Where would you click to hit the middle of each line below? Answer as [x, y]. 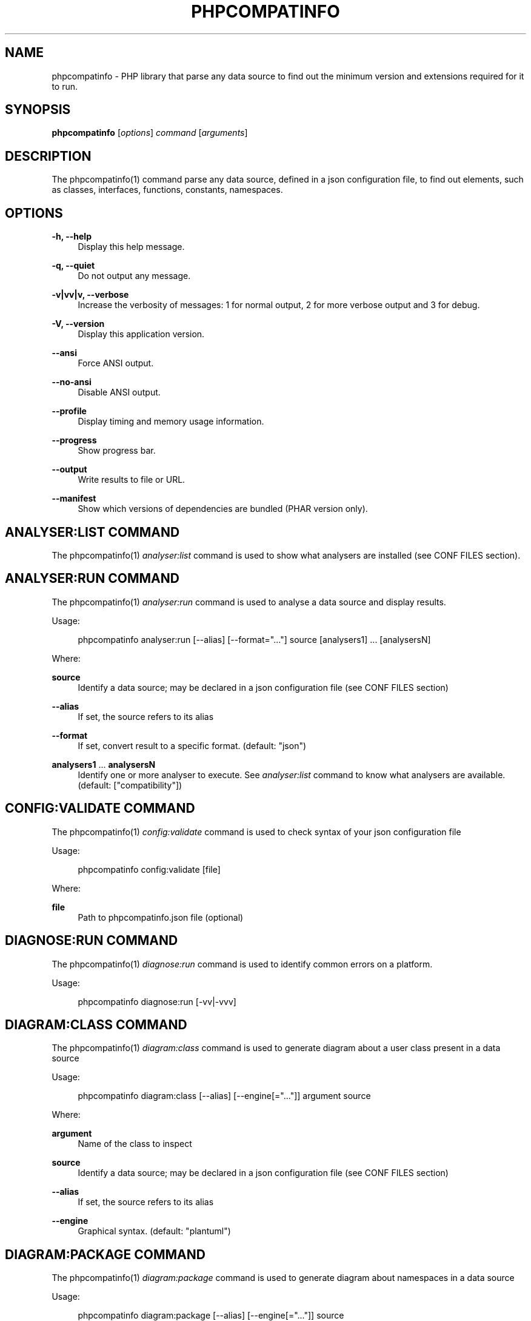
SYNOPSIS [38, 110]
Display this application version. [141, 334]
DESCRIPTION [48, 156]
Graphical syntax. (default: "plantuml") [154, 1231]
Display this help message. [131, 247]
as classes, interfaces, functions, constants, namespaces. [167, 190]
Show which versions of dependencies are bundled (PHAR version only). [223, 509]
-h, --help [72, 237]
